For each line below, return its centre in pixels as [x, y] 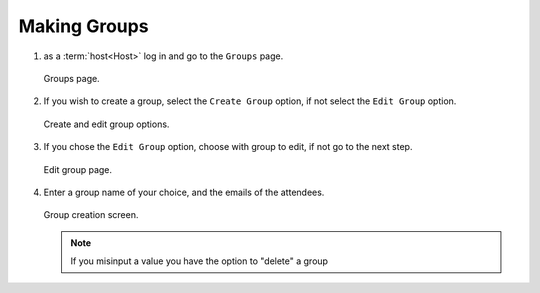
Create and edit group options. [106, 124]
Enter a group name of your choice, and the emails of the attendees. [184, 192]
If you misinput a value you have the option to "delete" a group [199, 261]
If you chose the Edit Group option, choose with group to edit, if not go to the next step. [228, 147]
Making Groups [83, 26]
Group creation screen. [91, 215]
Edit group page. [78, 169]
